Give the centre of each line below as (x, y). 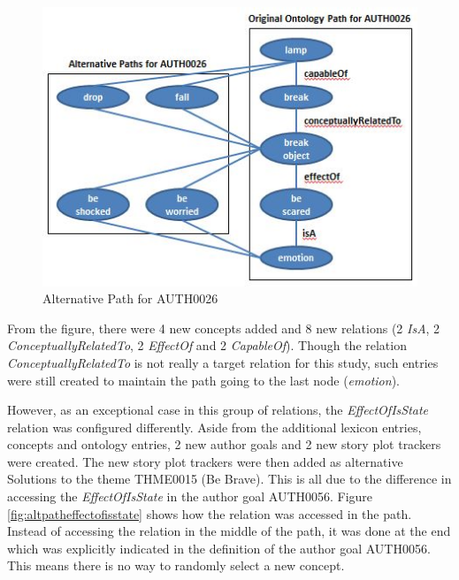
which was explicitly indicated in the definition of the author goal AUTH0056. (219, 548)
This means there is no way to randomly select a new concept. (176, 565)
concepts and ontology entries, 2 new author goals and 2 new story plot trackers (224, 444)
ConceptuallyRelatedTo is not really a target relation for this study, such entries (223, 362)
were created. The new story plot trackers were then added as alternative (205, 461)
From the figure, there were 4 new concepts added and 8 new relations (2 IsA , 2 (224, 328)
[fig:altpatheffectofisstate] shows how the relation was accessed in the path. (210, 513)
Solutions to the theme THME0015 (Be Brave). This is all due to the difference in (229, 479)
